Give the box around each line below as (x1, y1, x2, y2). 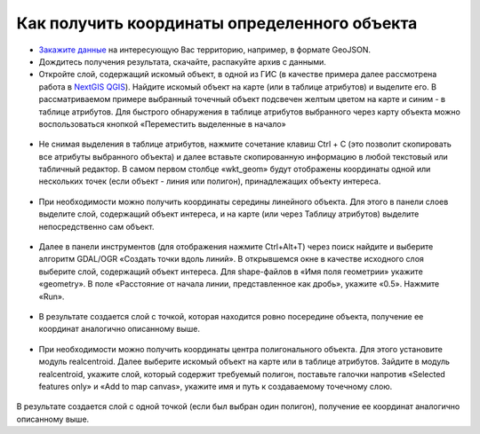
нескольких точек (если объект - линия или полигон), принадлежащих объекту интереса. (38, 176, 381, 186)
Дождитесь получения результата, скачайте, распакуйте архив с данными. (38, 56, 326, 67)
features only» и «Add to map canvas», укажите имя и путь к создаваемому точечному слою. (38, 381, 393, 391)
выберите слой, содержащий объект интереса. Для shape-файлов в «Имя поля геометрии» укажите (38, 266, 424, 277)
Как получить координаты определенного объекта (16, 13, 418, 33)
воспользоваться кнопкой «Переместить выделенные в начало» (38, 118, 286, 129)
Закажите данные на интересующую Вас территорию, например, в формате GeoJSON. (38, 44, 371, 55)
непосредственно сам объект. (38, 221, 155, 232)
